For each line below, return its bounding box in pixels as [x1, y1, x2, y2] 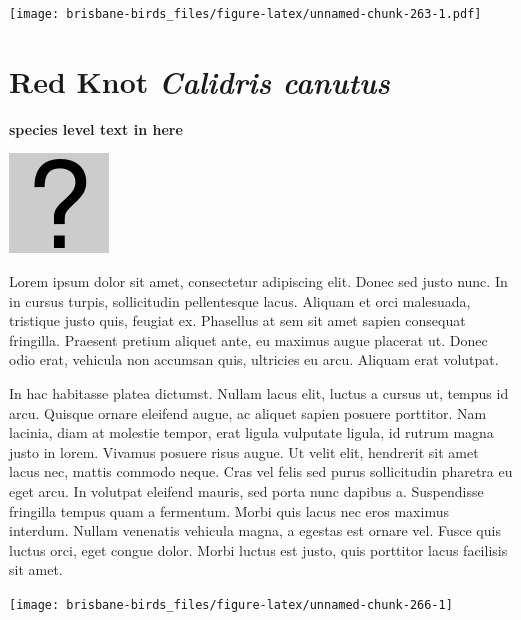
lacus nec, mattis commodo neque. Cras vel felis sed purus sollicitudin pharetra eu [9, 461, 513, 482]
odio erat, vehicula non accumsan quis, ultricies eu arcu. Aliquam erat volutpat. [9, 349, 499, 370]
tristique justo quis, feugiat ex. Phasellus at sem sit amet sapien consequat [9, 310, 466, 331]
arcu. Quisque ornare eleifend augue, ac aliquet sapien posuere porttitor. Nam [9, 402, 487, 423]
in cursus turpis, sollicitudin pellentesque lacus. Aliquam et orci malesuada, [9, 290, 471, 311]
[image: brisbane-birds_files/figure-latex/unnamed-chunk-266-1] [9, 597, 453, 612]
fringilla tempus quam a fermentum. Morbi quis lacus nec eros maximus [9, 500, 449, 521]
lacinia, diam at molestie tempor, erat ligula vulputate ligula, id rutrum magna [9, 422, 494, 443]
